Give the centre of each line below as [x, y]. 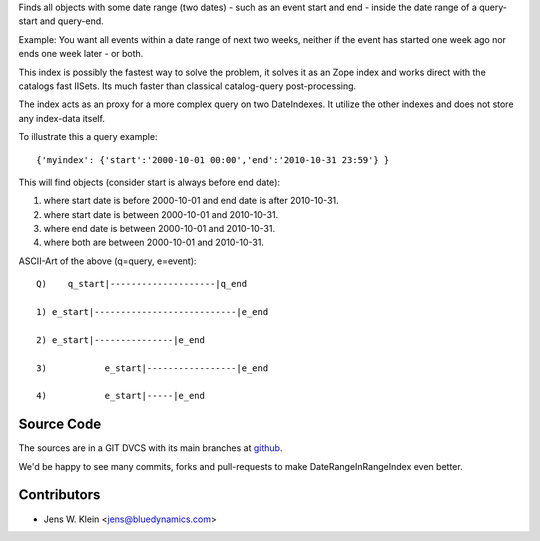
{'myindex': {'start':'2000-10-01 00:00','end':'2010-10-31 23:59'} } [213, 159]
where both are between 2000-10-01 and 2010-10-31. [154, 242]
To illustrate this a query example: [88, 137]
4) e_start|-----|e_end [120, 396]
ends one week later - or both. [81, 54]
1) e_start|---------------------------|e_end [152, 312]
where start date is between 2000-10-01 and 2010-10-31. [161, 214]
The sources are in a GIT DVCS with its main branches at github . [150, 448]
